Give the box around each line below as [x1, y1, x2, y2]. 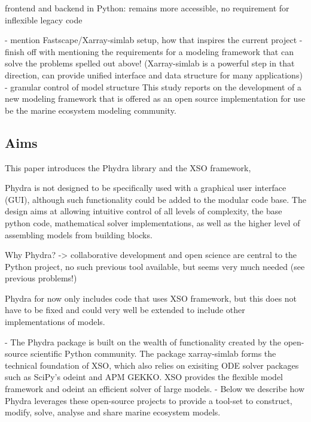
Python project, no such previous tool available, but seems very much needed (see [5, 260, 305, 272]
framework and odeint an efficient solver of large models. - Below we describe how [5, 382, 305, 395]
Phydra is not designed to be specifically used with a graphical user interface [5, 181, 286, 194]
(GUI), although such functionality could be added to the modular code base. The [5, 193, 306, 205]
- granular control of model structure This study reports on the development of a [5, 80, 302, 93]
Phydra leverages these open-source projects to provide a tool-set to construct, [5, 394, 292, 406]
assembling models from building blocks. [5, 228, 153, 241]
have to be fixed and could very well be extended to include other [5, 303, 245, 316]
